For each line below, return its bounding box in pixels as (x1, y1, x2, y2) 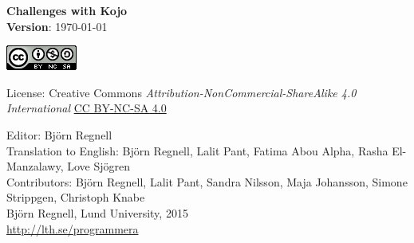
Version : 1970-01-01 (6, 18, 108, 34)
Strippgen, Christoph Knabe (6, 189, 145, 206)
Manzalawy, (6, 158, 64, 174)
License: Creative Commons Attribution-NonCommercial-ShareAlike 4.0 (6, 84, 357, 100)
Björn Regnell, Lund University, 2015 (6, 204, 188, 221)
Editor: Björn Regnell (6, 126, 112, 143)
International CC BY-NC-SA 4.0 (6, 100, 167, 116)
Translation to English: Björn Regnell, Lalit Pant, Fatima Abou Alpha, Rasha (6, 142, 388, 159)
